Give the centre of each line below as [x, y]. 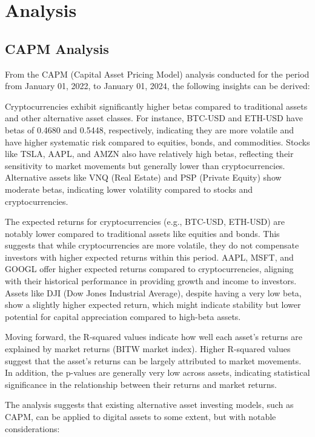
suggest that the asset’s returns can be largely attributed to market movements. [153, 360]
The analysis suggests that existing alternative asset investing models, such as [149, 405]
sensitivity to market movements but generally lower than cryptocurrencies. [145, 165]
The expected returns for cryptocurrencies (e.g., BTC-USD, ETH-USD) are [145, 222]
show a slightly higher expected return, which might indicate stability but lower [153, 305]
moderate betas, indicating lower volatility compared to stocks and [129, 189]
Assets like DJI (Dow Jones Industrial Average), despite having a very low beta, [153, 292]
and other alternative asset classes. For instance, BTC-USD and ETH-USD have [154, 118]
